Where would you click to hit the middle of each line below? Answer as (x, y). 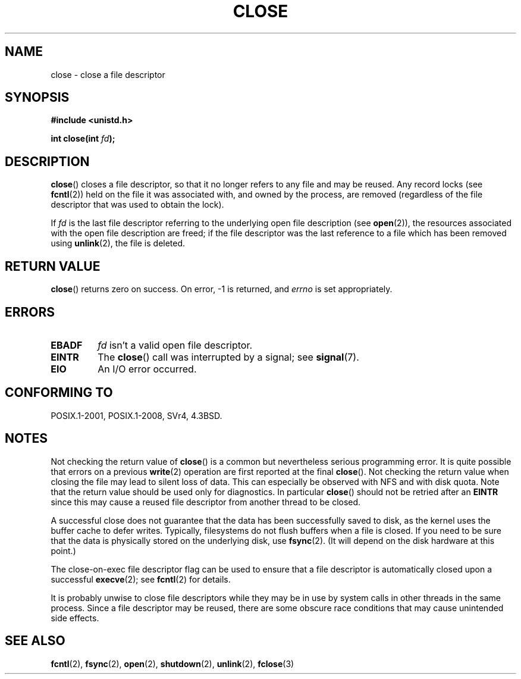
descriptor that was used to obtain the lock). (137, 205)
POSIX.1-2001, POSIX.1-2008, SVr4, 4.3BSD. (136, 415)
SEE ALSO (35, 641)
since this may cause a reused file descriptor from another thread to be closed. (206, 502)
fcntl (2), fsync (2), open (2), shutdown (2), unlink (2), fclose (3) (172, 664)
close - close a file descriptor (108, 74)
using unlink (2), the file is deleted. (118, 243)
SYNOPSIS (37, 98)
